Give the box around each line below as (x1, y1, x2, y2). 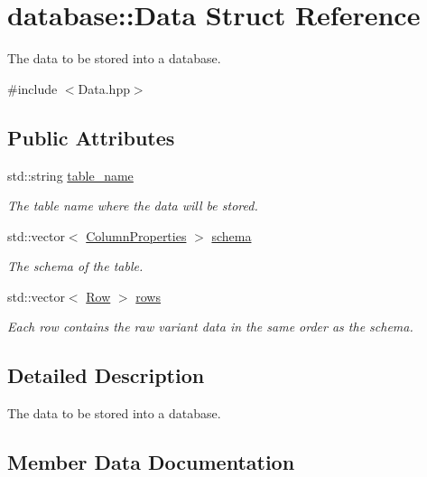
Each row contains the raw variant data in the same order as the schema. (7, 317, 413, 336)
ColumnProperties (86, 226, 187, 245)
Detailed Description (7, 361, 205, 389)
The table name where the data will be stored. (7, 196, 258, 215)
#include (7, 79, 58, 98)
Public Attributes (7, 123, 175, 151)
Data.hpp (78, 79, 130, 98)
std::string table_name (7, 165, 134, 184)
